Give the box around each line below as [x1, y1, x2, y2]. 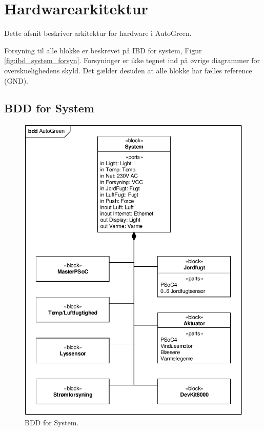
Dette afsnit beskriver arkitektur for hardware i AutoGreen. [4, 28, 192, 38]
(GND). [4, 75, 28, 86]
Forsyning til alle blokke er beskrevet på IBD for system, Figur [4, 45, 202, 55]
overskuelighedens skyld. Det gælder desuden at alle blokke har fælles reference [4, 65, 252, 75]
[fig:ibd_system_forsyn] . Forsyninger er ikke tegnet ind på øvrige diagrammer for [4, 55, 260, 66]
